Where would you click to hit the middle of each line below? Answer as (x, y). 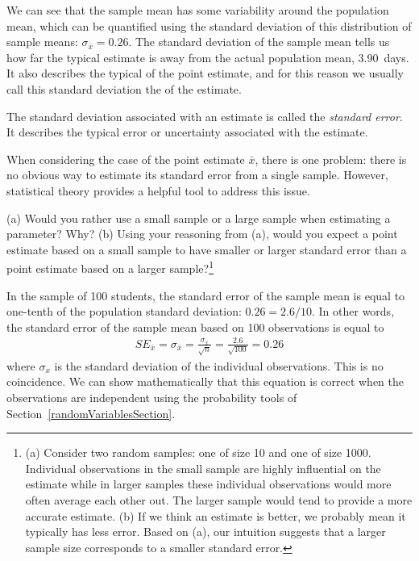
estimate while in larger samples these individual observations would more (208, 484)
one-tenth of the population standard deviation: (124, 311)
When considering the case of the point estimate (126, 159)
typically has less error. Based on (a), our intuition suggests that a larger (205, 532)
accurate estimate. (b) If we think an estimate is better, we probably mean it (216, 515)
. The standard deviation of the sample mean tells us (259, 42)
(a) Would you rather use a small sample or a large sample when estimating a (199, 218)
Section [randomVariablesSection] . (91, 413)
